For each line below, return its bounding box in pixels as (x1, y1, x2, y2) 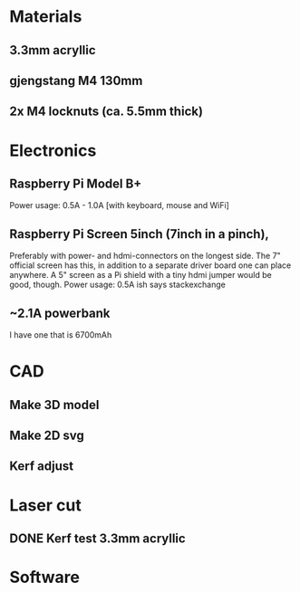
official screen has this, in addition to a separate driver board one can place (9, 260, 292, 271)
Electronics (9, 140, 97, 160)
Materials (9, 6, 82, 27)
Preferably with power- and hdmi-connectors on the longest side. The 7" (9, 251, 281, 262)
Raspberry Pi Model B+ (9, 176, 142, 191)
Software (9, 568, 80, 587)
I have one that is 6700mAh (9, 329, 112, 340)
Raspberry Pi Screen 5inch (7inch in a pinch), (9, 226, 270, 242)
